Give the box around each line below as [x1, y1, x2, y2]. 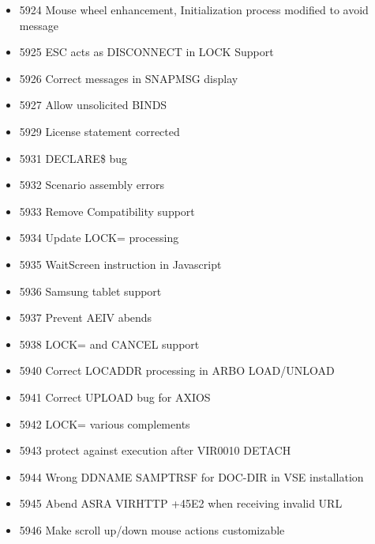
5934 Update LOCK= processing [19, 229, 179, 246]
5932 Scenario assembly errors [19, 176, 164, 193]
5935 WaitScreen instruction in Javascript [19, 255, 222, 272]
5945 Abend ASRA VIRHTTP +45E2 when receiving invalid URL [19, 495, 343, 512]
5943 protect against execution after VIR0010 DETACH [19, 442, 291, 459]
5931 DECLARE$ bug [19, 149, 128, 166]
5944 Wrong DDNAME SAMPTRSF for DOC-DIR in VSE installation [19, 468, 364, 485]
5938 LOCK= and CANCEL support [19, 335, 200, 352]
